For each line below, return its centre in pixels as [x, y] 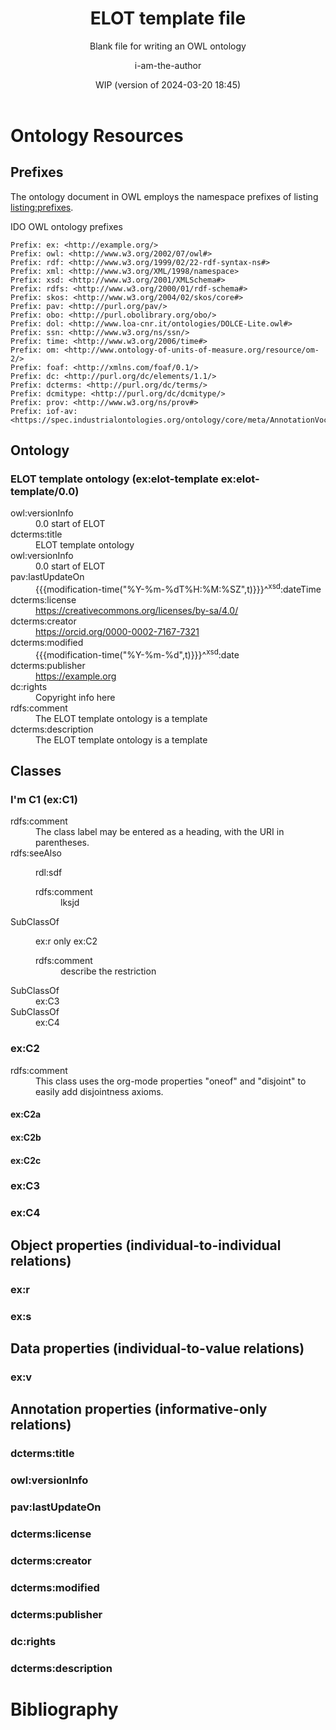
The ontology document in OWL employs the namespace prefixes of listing [164, 196]
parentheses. [62, 843]
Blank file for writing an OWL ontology [168, 46]
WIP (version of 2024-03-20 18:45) [168, 84]
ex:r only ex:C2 [66, 941]
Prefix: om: [35, 350]
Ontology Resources [97, 135]
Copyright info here [75, 697]
